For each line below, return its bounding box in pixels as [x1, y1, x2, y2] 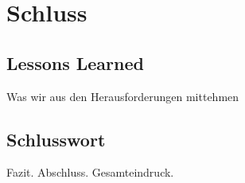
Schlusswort [6, 127, 106, 151]
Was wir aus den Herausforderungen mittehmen [6, 88, 239, 104]
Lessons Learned [6, 50, 144, 75]
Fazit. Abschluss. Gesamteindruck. [6, 164, 174, 181]
